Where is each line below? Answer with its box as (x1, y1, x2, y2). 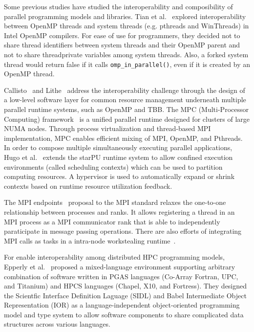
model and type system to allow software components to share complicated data (4, 309, 244, 319)
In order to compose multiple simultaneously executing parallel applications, (4, 142, 233, 153)
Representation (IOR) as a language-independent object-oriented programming (4, 300, 240, 310)
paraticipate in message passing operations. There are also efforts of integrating (4, 226, 242, 236)
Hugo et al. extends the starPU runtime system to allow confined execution (4, 152, 233, 162)
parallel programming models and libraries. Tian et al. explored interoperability (4, 11, 246, 21)
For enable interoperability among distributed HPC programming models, (4, 252, 225, 262)
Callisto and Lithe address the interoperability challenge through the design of (4, 85, 245, 95)
